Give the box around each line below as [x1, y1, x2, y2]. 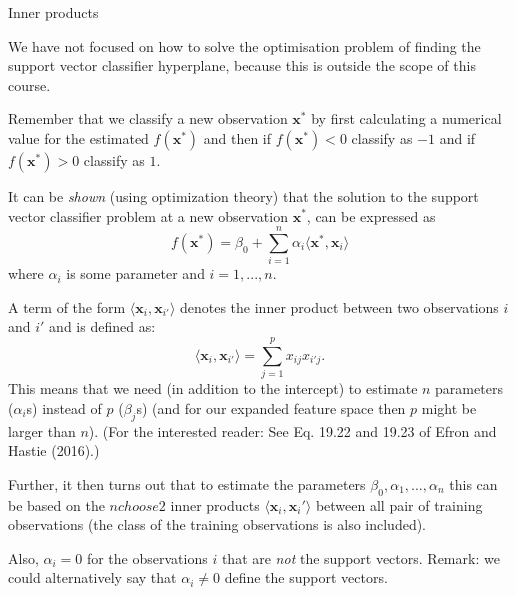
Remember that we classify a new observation [8, 108, 288, 129]
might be [421, 397, 477, 418]
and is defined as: [49, 316, 156, 337]
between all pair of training [315, 494, 483, 515]
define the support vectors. [224, 567, 388, 588]
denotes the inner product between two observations [179, 296, 499, 317]
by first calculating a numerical [311, 108, 502, 129]
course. [8, 74, 51, 95]
